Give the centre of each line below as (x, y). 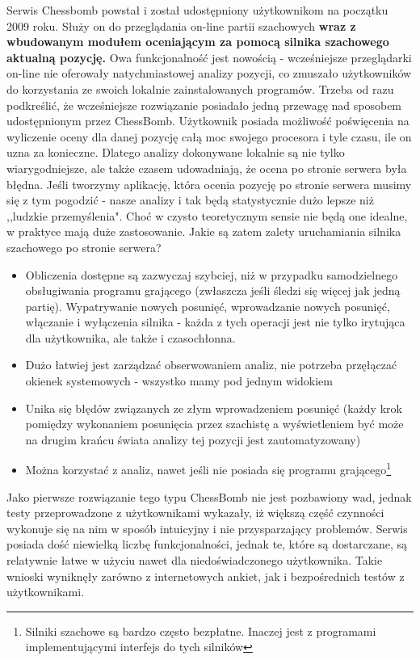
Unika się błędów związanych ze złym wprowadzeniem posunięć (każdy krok (214, 408)
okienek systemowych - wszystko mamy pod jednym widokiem (179, 381)
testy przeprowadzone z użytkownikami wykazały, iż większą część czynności (195, 513)
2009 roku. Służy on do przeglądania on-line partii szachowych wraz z (181, 25)
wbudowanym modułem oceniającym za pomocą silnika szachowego (198, 42)
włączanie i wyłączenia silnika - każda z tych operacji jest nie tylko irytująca (215, 322)
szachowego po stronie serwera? (84, 247)
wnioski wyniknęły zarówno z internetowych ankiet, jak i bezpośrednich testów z (206, 576)
